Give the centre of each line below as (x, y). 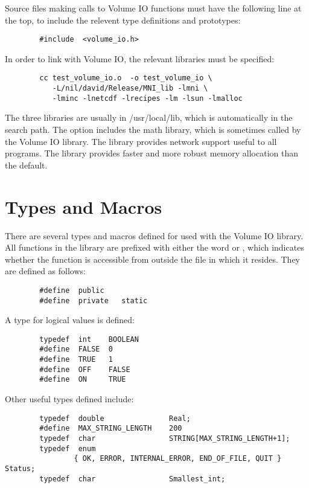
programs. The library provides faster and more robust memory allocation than (152, 153)
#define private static (94, 300)
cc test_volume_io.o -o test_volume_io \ (126, 78)
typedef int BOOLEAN (89, 339)
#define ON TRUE (83, 380)
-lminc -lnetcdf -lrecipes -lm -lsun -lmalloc (147, 98)
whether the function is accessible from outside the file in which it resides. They (152, 259)
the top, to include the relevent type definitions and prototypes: (123, 20)
